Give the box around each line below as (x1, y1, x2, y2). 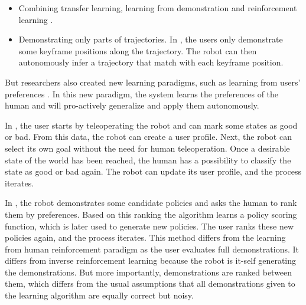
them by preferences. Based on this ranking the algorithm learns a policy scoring (5, 208, 297, 220)
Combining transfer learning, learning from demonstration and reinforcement (18, 2, 297, 14)
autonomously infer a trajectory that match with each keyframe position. (18, 56, 284, 68)
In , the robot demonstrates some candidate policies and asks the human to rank (5, 196, 297, 209)
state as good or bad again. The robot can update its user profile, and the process (5, 165, 301, 178)
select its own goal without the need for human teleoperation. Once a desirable (5, 142, 290, 154)
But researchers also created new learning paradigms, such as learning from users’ (5, 76, 301, 88)
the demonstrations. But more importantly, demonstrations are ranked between (5, 265, 292, 278)
